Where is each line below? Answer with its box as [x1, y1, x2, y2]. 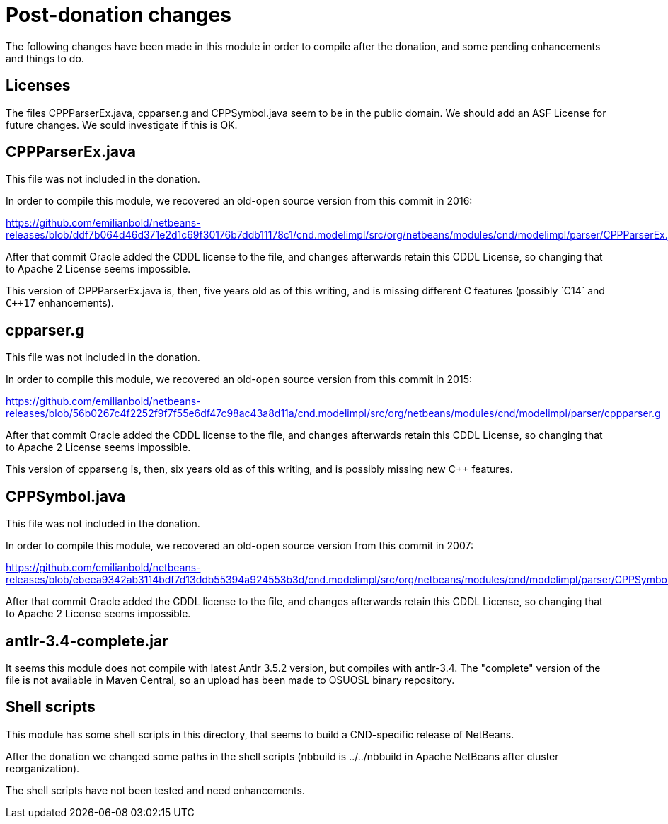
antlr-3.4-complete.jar [6, 631, 168, 650]
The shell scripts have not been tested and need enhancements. [6, 784, 305, 796]
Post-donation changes [6, 3, 231, 27]
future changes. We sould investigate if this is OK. [6, 118, 238, 131]
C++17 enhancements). [6, 297, 114, 309]
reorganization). [6, 762, 80, 774]
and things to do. [6, 52, 84, 64]
